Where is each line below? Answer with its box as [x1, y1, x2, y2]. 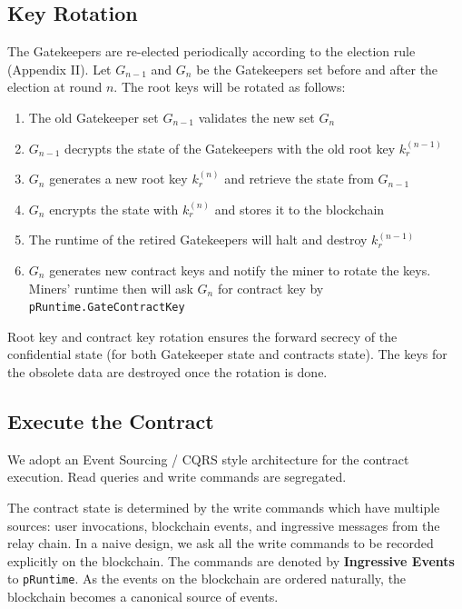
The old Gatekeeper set [28, 107, 159, 126]
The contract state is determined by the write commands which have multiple [7, 497, 440, 516]
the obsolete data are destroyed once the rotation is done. [7, 362, 328, 381]
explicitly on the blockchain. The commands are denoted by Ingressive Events [7, 551, 455, 570]
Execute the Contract [7, 406, 214, 434]
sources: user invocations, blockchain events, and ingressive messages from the [7, 515, 440, 534]
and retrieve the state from [224, 169, 374, 188]
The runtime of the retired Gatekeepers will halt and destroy [28, 230, 368, 249]
